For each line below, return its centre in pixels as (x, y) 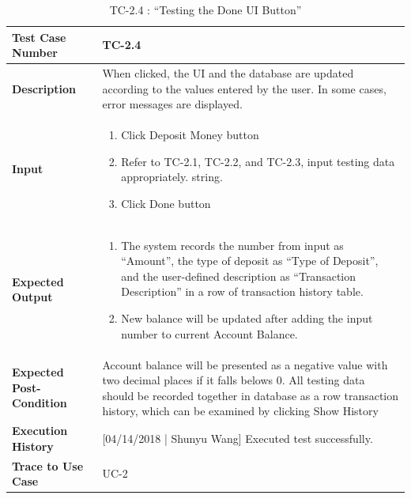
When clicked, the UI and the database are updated (228, 73)
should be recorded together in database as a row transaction (251, 395)
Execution (40, 431)
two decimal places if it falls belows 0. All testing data (234, 380)
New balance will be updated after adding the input (247, 318)
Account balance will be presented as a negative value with (245, 364)
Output (32, 297)
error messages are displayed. (172, 104)
